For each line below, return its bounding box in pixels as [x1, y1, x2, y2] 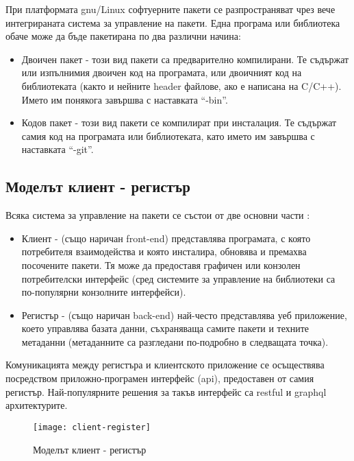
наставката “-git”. [21, 142, 94, 156]
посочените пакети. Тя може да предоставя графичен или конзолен [21, 257, 301, 272]
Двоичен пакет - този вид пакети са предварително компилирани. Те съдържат [21, 51, 349, 66]
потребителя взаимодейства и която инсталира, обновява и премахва [21, 244, 307, 259]
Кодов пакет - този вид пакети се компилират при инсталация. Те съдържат [21, 115, 337, 130]
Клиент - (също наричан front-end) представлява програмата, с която [21, 230, 311, 245]
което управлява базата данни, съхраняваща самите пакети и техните [21, 321, 309, 335]
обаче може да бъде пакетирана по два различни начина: [5, 29, 241, 43]
